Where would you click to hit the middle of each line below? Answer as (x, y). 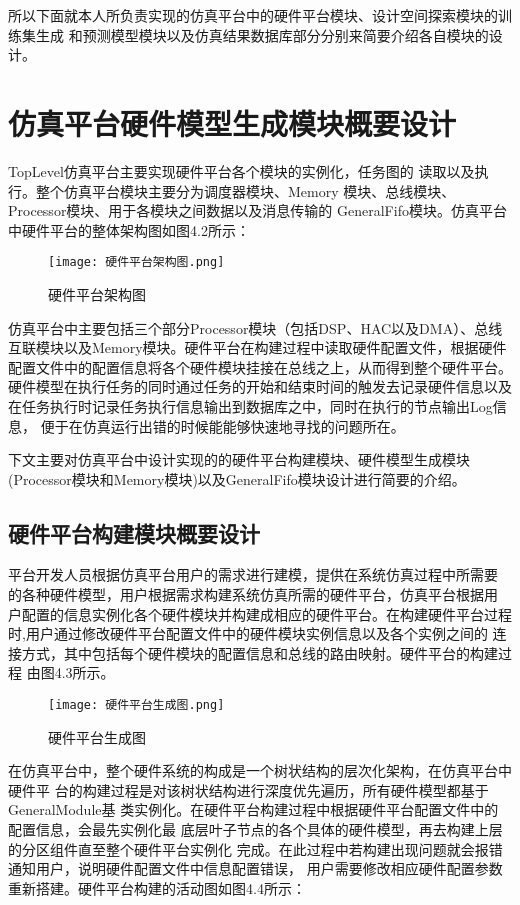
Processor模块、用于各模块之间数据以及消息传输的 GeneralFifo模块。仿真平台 (257, 210)
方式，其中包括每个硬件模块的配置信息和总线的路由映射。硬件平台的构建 (259, 652)
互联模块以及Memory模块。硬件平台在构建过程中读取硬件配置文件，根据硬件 (257, 347)
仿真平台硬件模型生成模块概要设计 (232, 122)
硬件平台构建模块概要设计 (134, 532)
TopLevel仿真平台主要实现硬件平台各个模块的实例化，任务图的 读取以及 (241, 170)
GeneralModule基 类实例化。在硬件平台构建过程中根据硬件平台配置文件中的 (253, 809)
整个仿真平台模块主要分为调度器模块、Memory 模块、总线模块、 (245, 190)
